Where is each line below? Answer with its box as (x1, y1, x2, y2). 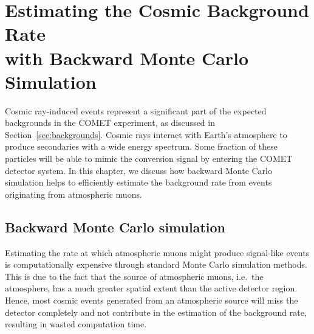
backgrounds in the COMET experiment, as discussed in (5, 116, 215, 129)
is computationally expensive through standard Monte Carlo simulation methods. (5, 258, 307, 271)
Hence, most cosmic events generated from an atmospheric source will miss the (5, 294, 298, 307)
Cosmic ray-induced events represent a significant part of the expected (5, 104, 267, 117)
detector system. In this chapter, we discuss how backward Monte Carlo (5, 164, 273, 176)
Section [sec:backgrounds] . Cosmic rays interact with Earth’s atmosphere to (5, 128, 287, 141)
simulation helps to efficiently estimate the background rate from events (5, 176, 272, 189)
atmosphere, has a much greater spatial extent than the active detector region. (5, 282, 298, 294)
